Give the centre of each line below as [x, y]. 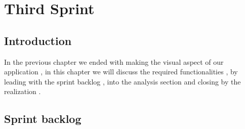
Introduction [38, 40]
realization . [23, 91]
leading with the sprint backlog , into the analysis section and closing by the [123, 81]
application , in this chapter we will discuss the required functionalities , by [121, 72]
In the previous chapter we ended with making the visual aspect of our [114, 61]
